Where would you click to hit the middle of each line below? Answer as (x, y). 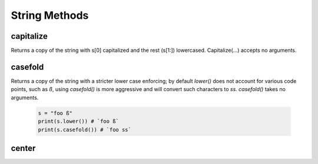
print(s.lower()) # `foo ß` (78, 121)
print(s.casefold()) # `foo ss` (85, 130)
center (23, 148)
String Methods (50, 15)
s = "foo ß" (55, 113)
